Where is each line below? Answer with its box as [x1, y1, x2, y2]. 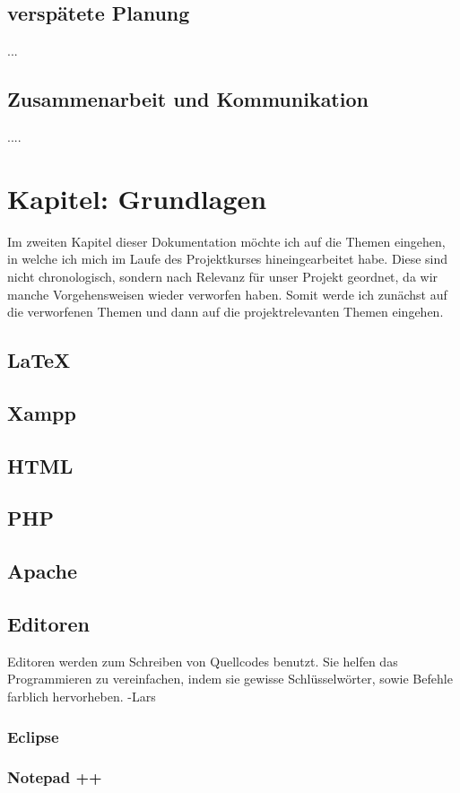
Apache [7, 557, 77, 585]
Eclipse [7, 725, 59, 747]
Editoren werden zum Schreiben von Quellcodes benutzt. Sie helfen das [7, 651, 398, 670]
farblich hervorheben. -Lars [7, 686, 156, 705]
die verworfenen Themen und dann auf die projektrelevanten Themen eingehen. [7, 302, 444, 321]
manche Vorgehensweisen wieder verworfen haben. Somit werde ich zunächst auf [7, 284, 447, 303]
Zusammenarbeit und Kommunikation [7, 85, 369, 113]
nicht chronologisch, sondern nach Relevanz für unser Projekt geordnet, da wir [7, 266, 438, 285]
